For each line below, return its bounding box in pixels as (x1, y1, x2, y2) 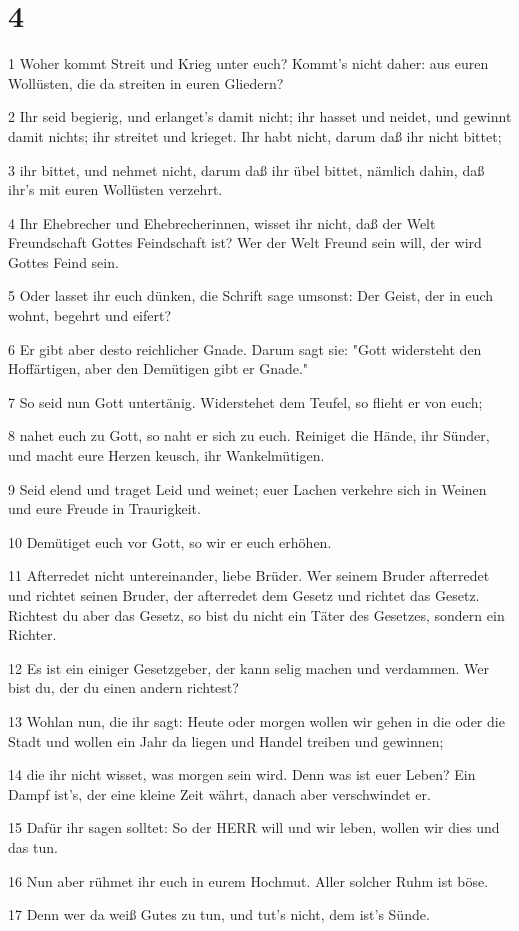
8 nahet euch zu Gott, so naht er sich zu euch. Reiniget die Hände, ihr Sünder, (8, 425, 490, 446)
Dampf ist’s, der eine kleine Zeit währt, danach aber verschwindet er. (8, 783, 431, 804)
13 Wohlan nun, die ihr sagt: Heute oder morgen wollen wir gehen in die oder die (8, 710, 505, 731)
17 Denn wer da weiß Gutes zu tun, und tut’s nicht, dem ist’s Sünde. (8, 904, 430, 925)
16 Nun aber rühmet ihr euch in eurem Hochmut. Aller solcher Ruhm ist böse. (8, 870, 489, 891)
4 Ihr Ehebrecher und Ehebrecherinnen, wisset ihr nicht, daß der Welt (8, 212, 436, 233)
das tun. (8, 836, 58, 857)
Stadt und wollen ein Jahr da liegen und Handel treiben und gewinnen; (8, 730, 444, 751)
